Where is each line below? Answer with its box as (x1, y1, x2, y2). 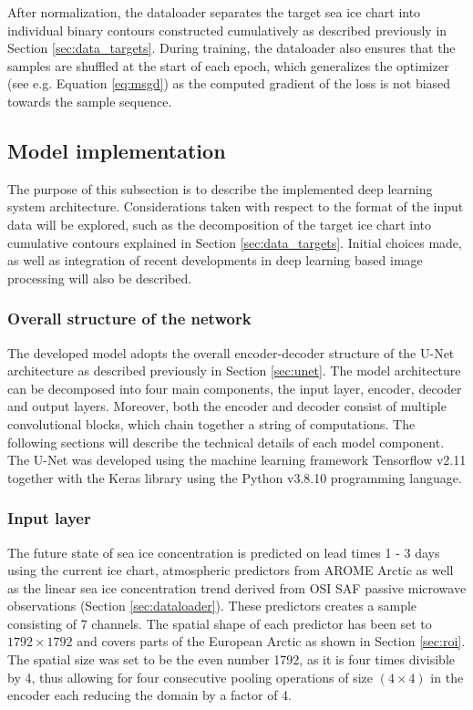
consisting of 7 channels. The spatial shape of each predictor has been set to (7, 613, 432, 633)
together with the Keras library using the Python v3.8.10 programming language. (7, 468, 462, 487)
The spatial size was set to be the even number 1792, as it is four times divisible (7, 650, 456, 669)
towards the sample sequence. (7, 91, 172, 110)
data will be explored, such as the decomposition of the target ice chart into (7, 214, 432, 233)
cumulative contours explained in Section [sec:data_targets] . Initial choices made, (7, 232, 462, 252)
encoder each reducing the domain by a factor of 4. (7, 685, 293, 705)
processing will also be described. (7, 268, 192, 287)
